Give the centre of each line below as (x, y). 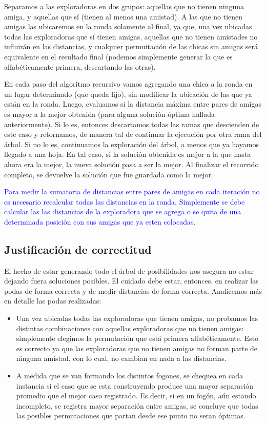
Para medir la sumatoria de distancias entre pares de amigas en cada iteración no (132, 191)
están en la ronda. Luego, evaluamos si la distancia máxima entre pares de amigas (133, 104)
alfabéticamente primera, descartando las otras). (80, 66)
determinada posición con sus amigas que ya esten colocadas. (100, 221)
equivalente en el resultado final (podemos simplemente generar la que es (118, 56)
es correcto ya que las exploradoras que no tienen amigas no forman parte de (137, 348)
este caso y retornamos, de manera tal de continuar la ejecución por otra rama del (133, 134)
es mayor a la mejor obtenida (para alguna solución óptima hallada (109, 114)
